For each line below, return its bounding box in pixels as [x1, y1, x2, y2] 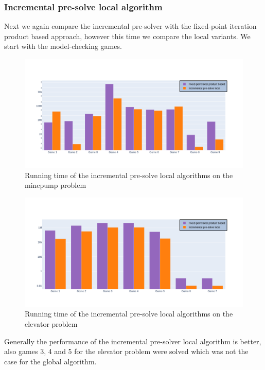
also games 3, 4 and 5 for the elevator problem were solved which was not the [4, 346, 249, 357]
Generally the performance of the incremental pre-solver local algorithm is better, [4, 336, 261, 346]
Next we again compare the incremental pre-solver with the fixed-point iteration [4, 21, 257, 31]
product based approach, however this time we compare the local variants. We [4, 30, 251, 41]
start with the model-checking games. [4, 41, 122, 51]
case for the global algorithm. [4, 356, 97, 366]
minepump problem [25, 180, 86, 190]
